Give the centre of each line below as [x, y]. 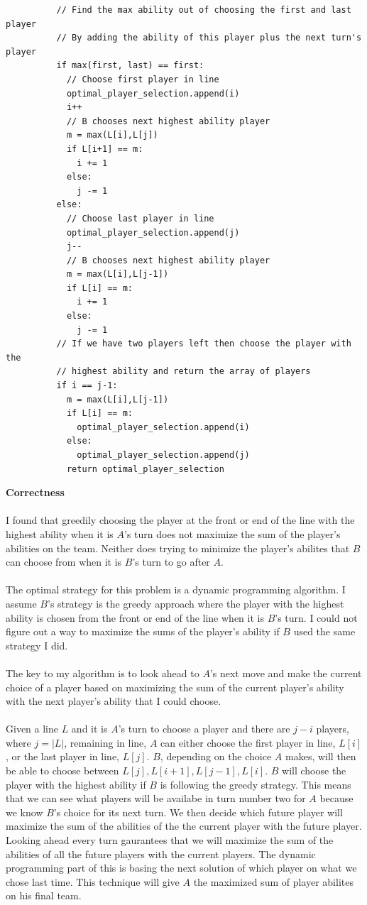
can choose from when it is [64, 562]
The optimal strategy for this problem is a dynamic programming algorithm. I [176, 589]
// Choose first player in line [143, 79]
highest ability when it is [60, 533]
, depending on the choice [216, 756]
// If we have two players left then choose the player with [204, 344]
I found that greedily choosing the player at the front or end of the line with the [180, 520]
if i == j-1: [87, 386]
